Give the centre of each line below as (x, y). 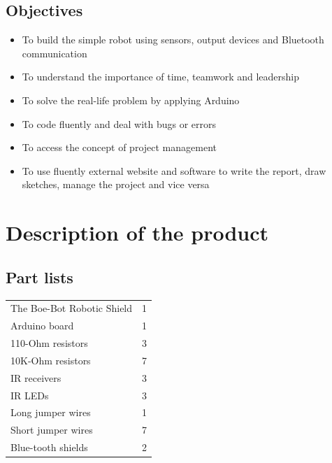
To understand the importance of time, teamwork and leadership (161, 77)
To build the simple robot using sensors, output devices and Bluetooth (173, 40)
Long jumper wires (51, 412)
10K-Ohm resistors (51, 360)
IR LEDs (30, 395)
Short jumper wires (52, 430)
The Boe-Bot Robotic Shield (72, 308)
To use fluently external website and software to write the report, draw (174, 170)
